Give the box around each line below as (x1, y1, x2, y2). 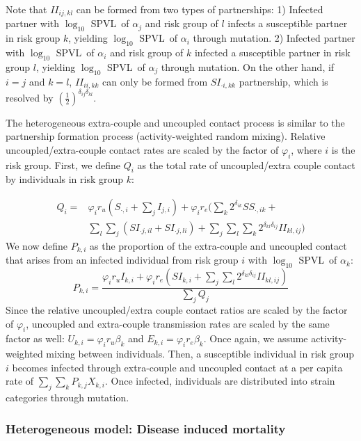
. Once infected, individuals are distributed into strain (104, 374, 335, 388)
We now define (6, 238, 68, 252)
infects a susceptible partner (227, 16, 348, 31)
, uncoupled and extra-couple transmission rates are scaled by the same (26, 316, 330, 330)
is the (331, 142, 355, 157)
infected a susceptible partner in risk (194, 45, 351, 60)
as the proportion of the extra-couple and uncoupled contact (90, 238, 347, 252)
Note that (6, 2, 47, 16)
